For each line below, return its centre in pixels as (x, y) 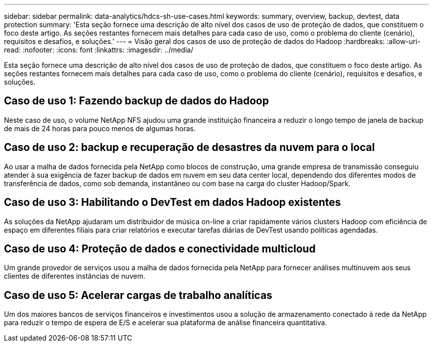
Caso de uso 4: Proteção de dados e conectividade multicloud (160, 248)
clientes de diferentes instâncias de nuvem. (75, 276)
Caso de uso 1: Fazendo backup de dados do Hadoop (136, 101)
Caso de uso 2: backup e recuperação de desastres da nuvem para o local (190, 148)
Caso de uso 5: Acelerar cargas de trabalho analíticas (138, 295)
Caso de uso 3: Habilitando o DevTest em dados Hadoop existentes (173, 202)
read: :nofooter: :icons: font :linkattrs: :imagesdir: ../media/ (99, 50)
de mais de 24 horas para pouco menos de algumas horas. (100, 128)
